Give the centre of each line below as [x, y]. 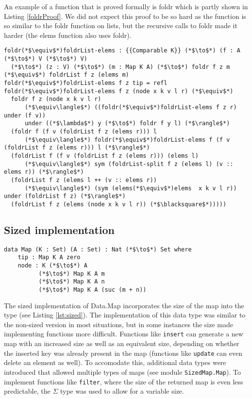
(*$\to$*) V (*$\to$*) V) [46, 59]
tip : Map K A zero [49, 258]
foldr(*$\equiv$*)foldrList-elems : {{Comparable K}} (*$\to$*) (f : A [122, 51]
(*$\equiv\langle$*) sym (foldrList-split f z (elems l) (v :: [129, 164]
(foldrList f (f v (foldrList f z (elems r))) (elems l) [105, 156]
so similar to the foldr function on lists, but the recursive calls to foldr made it [121, 25]
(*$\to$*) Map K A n [72, 282]
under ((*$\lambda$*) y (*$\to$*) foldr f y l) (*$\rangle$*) [127, 124]
